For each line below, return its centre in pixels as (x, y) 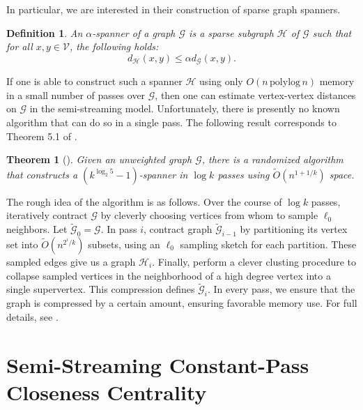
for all (20, 46)
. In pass (119, 229)
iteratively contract (47, 215)
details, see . (32, 316)
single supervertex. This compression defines (101, 289)
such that (332, 32)
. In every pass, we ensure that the (281, 289)
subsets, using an (124, 244)
